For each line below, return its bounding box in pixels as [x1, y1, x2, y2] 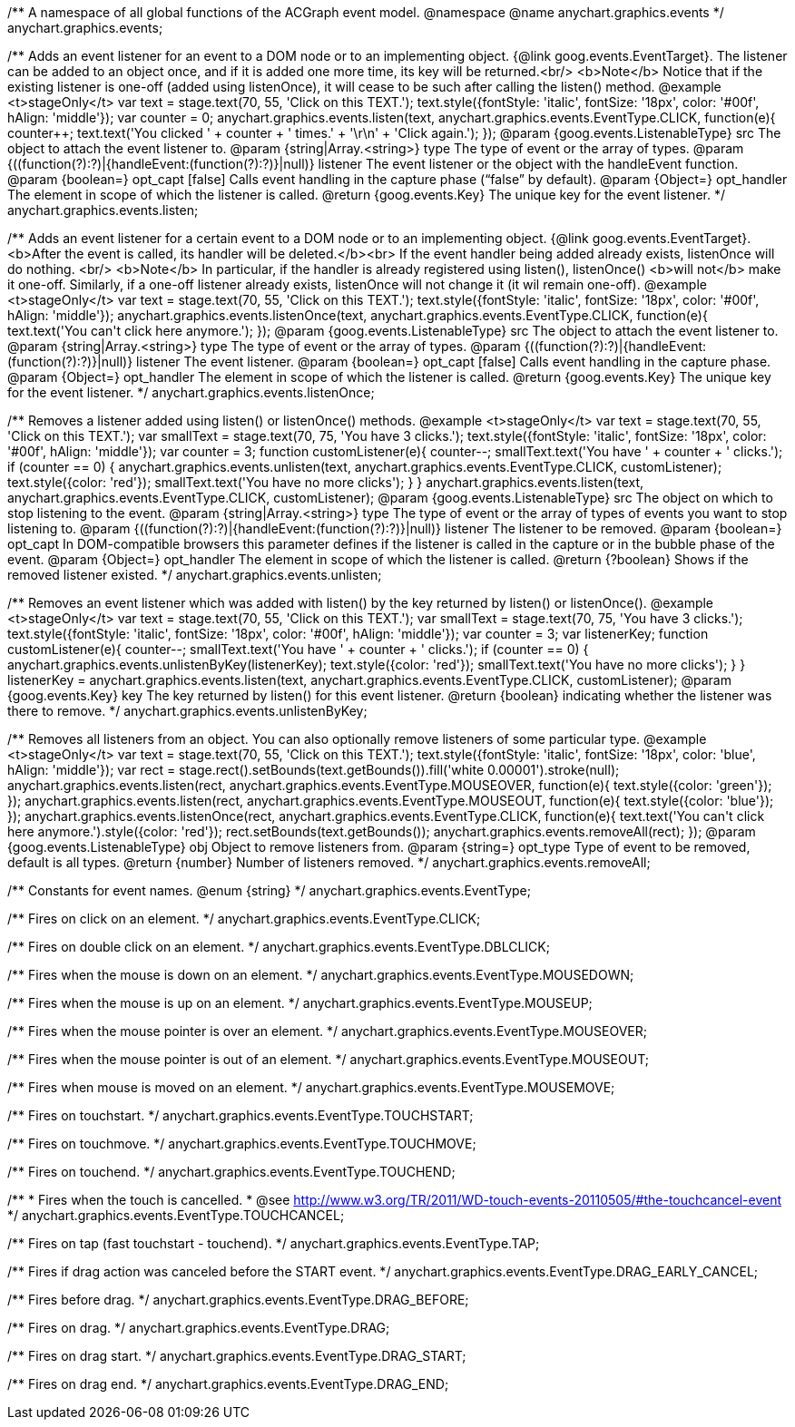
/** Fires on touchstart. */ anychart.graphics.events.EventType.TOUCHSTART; [7, 1108, 474, 1123]
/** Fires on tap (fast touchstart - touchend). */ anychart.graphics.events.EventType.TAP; [7, 1236, 540, 1251]
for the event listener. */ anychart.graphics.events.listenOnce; [7, 385, 375, 400]
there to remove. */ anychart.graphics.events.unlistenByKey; [7, 703, 368, 718]
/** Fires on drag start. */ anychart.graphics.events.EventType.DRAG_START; [7, 1348, 466, 1363]
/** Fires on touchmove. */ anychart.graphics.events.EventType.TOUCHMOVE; [7, 1136, 476, 1151]
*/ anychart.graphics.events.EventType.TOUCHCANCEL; [7, 1207, 345, 1223]
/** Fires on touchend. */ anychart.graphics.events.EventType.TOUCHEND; [7, 1164, 456, 1179]
